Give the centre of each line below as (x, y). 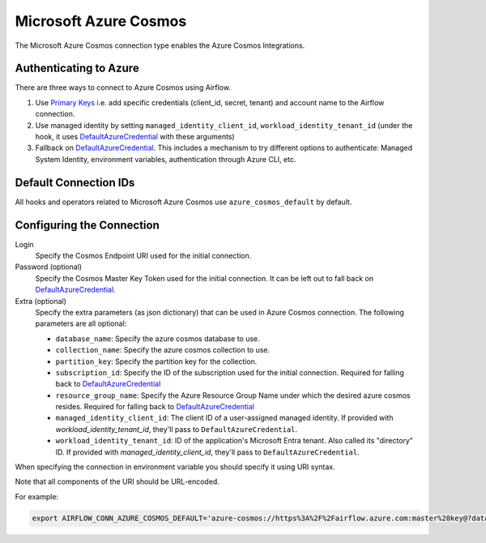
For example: (37, 496)
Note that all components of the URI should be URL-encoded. (117, 481)
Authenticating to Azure (77, 68)
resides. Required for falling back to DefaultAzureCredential (155, 407)
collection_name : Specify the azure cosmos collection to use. (163, 350)
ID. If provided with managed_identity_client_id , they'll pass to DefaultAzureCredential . (207, 452)
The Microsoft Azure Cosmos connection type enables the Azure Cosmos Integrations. (160, 45)
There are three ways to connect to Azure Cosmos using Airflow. (123, 88)
